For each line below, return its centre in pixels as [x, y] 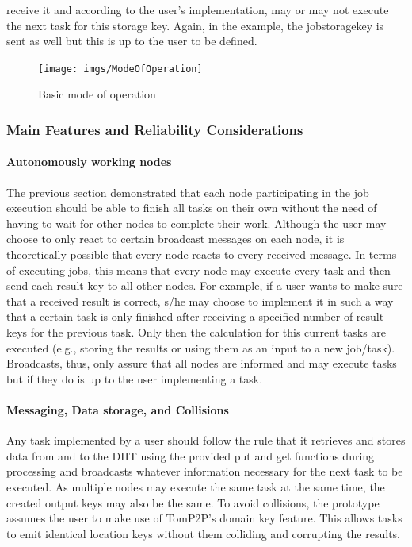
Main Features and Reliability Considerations [155, 129]
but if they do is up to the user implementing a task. [135, 378]
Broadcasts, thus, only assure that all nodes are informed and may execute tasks [202, 363]
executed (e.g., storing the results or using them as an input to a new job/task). [201, 347]
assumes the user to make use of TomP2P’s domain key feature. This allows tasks [204, 518]
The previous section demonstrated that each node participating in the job [188, 192]
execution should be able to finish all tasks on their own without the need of [192, 208]
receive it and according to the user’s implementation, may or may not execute [198, 10]
